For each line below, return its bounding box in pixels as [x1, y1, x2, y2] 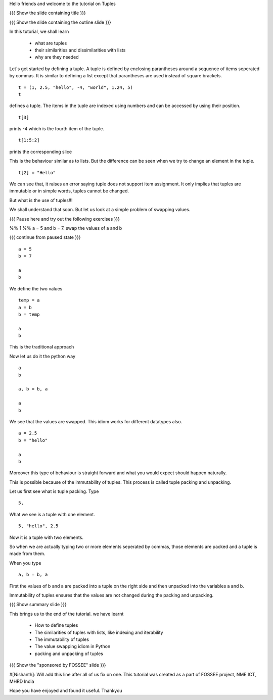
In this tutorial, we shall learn [9, 28, 69, 35]
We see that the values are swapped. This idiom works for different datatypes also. [9, 418, 183, 424]
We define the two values [9, 285, 63, 291]
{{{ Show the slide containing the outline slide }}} [9, 19, 111, 25]
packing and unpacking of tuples [34, 651, 103, 657]
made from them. [9, 551, 45, 557]
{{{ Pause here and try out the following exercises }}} [9, 216, 120, 222]
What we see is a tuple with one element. [9, 511, 96, 517]
